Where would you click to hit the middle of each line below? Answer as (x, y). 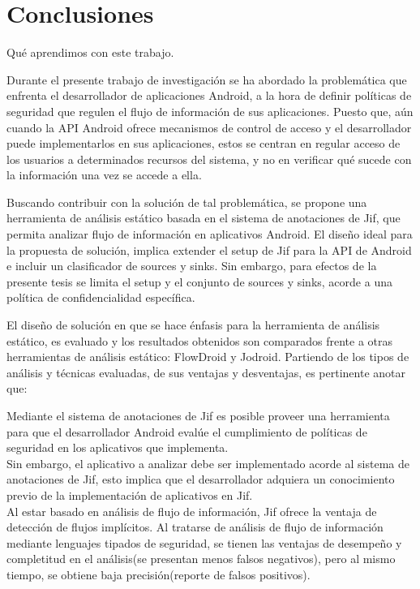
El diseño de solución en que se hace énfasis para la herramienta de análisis (193, 325)
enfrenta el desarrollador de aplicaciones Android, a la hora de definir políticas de (209, 95)
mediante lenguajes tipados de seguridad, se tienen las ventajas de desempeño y (204, 542)
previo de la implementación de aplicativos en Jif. (130, 494)
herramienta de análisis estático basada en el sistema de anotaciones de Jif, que (204, 218)
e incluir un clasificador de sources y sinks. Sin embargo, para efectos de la (192, 266)
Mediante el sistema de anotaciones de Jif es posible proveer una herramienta (198, 415)
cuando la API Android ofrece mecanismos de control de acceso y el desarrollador (209, 127)
